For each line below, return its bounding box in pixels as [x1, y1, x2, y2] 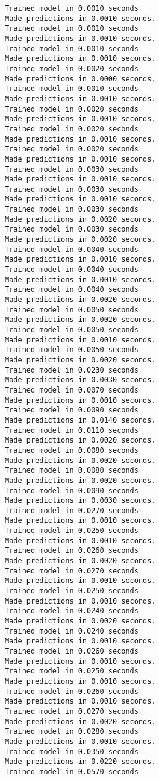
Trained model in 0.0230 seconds [5, 365, 139, 374]
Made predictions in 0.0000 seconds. [5, 74, 156, 83]
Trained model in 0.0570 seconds [5, 767, 139, 776]
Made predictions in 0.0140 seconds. [5, 415, 156, 424]
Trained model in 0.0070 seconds [5, 385, 139, 394]
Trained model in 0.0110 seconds [5, 426, 139, 435]
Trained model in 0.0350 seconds [5, 747, 139, 756]
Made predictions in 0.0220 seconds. [5, 757, 156, 766]
